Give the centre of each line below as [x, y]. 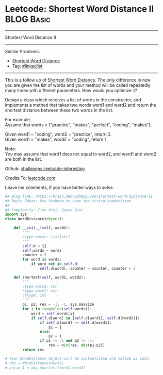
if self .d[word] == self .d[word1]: [75, 322]
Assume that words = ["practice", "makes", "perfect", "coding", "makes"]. [78, 125]
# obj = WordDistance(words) [34, 363]
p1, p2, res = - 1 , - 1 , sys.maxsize [58, 305]
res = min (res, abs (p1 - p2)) [77, 345]
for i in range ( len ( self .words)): [57, 309]
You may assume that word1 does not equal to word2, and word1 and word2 [81, 154]
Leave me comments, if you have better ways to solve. [59, 187]
